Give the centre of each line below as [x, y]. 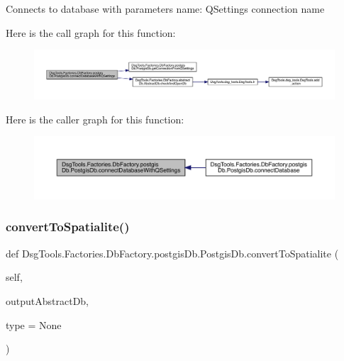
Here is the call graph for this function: [91, 32]
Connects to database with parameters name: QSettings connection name [165, 9]
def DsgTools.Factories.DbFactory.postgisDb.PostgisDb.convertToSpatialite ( [172, 253]
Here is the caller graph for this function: [95, 119]
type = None [34, 324]
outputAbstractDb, [48, 300]
